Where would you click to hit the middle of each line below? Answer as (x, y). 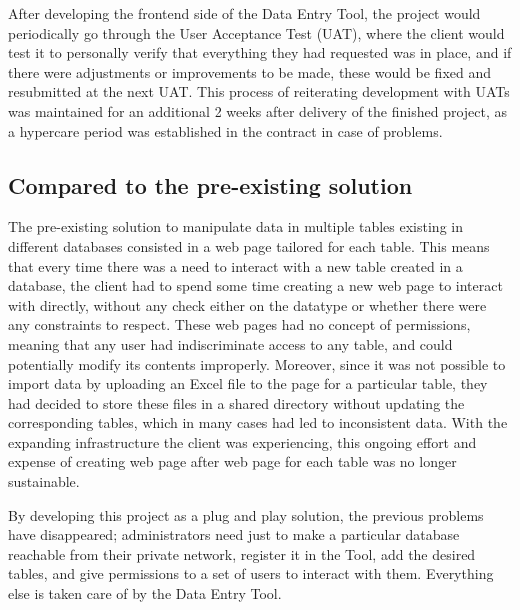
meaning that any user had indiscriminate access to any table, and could (230, 343)
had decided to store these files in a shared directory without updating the (236, 402)
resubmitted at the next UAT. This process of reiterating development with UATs (259, 91)
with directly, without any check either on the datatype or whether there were (247, 304)
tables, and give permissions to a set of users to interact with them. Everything (251, 573)
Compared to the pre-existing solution (210, 184)
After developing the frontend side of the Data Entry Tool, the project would (244, 13)
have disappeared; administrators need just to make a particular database (234, 534)
